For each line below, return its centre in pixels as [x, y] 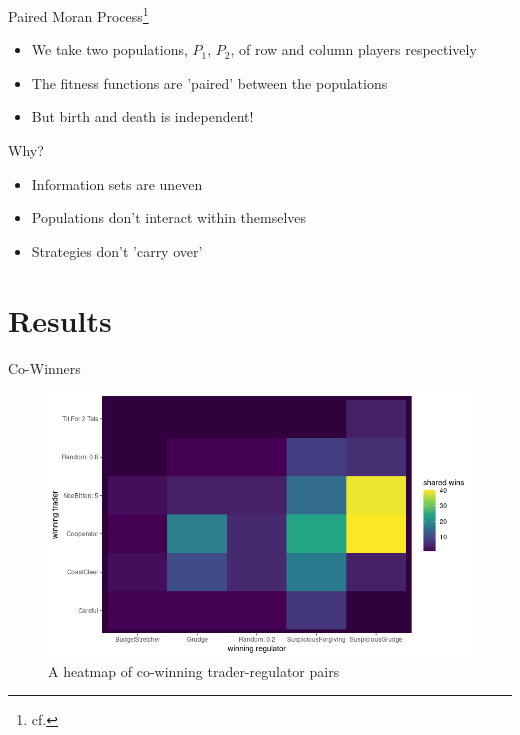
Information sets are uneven [117, 183]
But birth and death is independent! [142, 116]
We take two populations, [109, 49]
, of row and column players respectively [353, 49]
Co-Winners [44, 367]
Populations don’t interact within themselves [169, 217]
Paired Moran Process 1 [78, 14]
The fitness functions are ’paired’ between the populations [209, 82]
